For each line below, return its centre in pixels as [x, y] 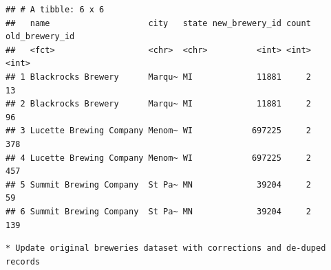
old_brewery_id [40, 37]
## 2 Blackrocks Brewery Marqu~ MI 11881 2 [158, 104]
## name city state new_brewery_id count [158, 23]
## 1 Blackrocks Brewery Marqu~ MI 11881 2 [158, 77]
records [23, 261]
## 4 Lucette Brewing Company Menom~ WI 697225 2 [158, 158]
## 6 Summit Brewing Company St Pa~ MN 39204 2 [158, 211]
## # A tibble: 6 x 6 [55, 10]
